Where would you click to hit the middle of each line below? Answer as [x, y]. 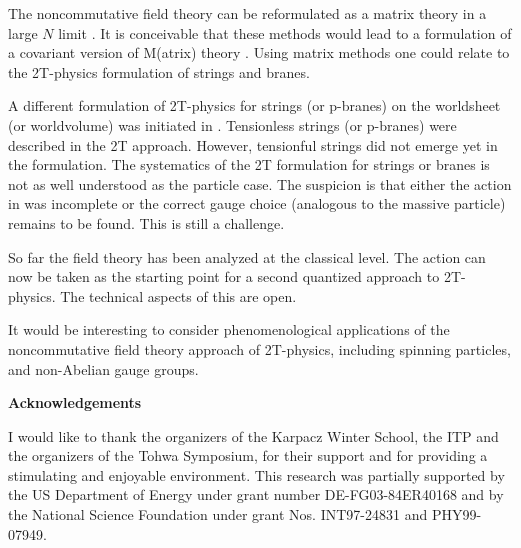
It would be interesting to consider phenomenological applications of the [229, 329]
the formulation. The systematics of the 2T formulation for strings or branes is [249, 164]
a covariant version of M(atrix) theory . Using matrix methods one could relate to [259, 52]
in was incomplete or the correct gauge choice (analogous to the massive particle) [257, 203]
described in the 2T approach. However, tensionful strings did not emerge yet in [253, 144]
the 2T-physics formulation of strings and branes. [159, 71]
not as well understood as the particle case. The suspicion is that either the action [260, 183]
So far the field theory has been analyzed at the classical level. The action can [247, 256]
